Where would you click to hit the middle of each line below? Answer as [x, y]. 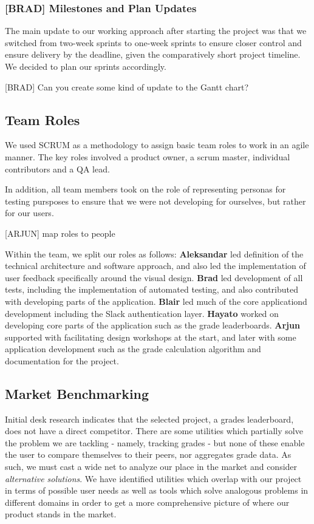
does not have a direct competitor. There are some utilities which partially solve [154, 431]
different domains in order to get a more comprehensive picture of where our [147, 502]
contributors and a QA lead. [57, 168]
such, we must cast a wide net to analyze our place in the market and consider [151, 467]
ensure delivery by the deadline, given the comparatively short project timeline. [153, 54]
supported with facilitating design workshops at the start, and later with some [151, 337]
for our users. [29, 213]
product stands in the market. [61, 514]
